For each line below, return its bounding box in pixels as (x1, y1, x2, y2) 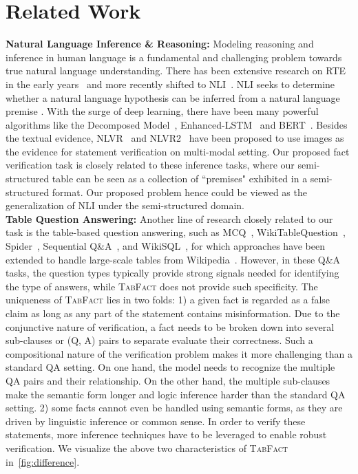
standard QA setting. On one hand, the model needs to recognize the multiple (6, 360, 335, 374)
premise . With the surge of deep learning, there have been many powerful (6, 104, 319, 118)
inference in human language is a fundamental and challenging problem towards (6, 50, 342, 64)
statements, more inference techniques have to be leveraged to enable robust (6, 427, 327, 442)
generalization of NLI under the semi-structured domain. (6, 198, 245, 213)
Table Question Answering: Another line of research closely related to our (6, 211, 333, 226)
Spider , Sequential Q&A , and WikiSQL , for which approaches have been (6, 239, 326, 253)
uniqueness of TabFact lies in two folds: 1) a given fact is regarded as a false (6, 292, 330, 307)
